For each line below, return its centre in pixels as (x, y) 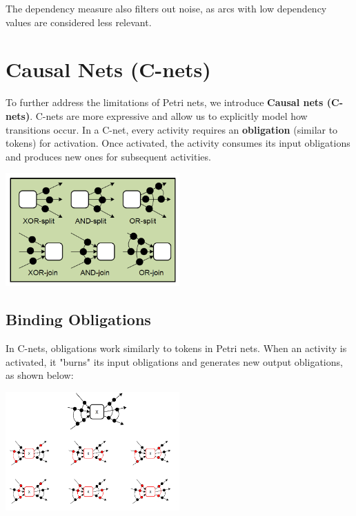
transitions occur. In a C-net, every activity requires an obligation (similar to (172, 129)
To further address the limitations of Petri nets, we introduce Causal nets (165, 102)
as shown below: (40, 375)
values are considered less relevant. (79, 22)
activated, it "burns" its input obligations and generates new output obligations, (174, 361)
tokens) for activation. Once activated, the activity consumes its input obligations (178, 143)
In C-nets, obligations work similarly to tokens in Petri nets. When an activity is (176, 348)
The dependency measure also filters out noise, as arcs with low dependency (166, 8)
